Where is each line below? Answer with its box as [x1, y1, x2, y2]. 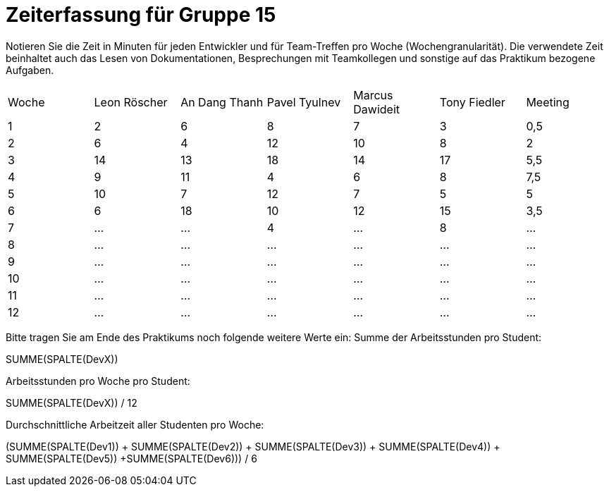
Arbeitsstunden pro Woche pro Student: [6, 374, 190, 387]
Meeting [526, 94, 570, 109]
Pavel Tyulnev [266, 94, 341, 109]
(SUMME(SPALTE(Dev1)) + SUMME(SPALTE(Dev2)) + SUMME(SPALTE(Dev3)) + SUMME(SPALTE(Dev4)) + [6, 440, 500, 453]
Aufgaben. [6, 63, 54, 76]
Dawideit [353, 102, 400, 116]
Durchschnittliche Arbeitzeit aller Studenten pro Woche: [6, 418, 264, 431]
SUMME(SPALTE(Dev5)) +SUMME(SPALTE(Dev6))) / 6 [6, 452, 257, 465]
